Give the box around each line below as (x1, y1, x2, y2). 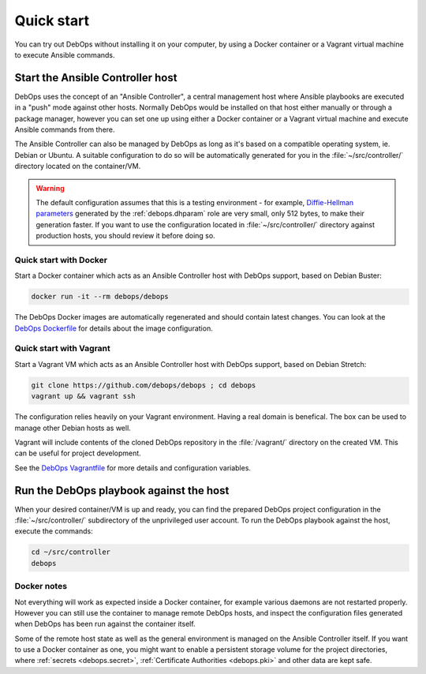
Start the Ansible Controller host (14, 71, 177, 84)
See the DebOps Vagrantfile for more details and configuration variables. (14, 462, 252, 473)
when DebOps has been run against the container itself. (14, 620, 196, 629)
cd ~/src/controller (31, 548, 110, 556)
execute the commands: (14, 526, 94, 536)
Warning (35, 183, 65, 193)
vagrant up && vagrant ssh (31, 391, 136, 401)
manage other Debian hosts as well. (14, 423, 132, 432)
